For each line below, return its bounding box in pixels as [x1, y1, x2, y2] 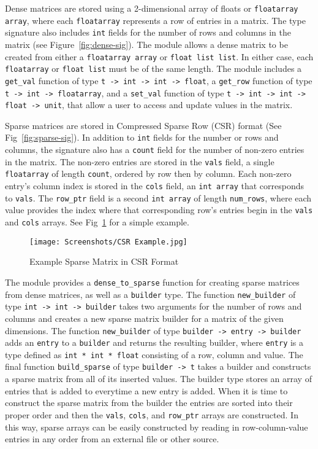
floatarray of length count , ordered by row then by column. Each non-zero [5, 167, 292, 180]
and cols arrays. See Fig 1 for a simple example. [5, 216, 189, 228]
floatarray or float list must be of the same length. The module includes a [5, 62, 302, 75]
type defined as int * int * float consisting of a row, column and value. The [5, 348, 303, 361]
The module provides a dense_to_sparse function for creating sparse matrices [5, 275, 300, 288]
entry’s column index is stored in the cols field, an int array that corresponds [5, 179, 304, 192]
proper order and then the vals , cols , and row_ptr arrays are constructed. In [5, 408, 298, 421]
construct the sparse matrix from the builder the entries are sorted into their [5, 396, 293, 409]
